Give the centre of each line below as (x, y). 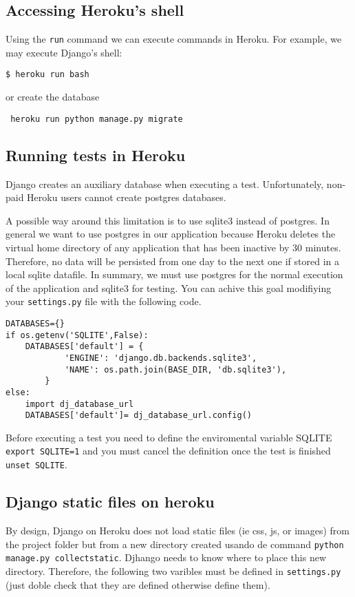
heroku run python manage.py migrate (97, 119)
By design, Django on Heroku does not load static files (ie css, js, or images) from (178, 530)
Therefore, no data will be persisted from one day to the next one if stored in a (172, 261)
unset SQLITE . (36, 464)
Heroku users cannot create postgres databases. (127, 197)
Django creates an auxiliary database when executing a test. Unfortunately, (165, 184)
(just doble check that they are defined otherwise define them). (138, 584)
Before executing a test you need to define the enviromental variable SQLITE (169, 437)
